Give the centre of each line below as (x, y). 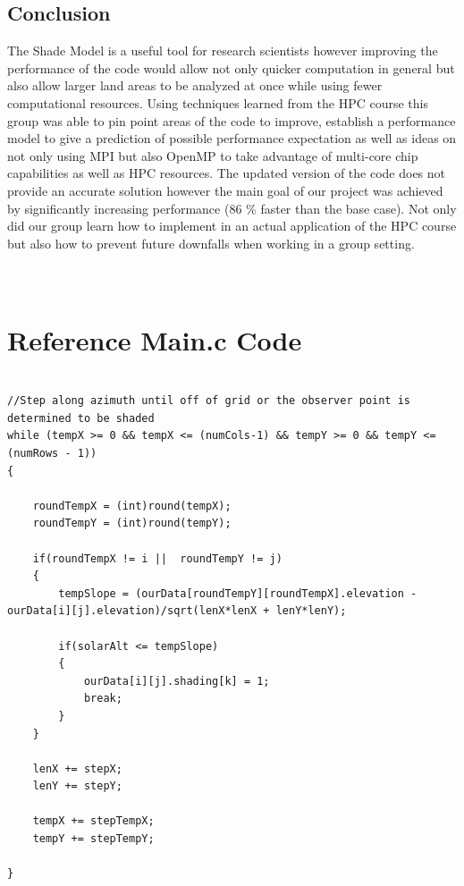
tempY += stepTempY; (93, 839)
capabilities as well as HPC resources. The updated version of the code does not (227, 173)
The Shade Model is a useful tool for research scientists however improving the (223, 51)
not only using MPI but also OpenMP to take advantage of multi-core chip (213, 155)
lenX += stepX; (77, 768)
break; (103, 699)
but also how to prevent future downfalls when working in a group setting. (211, 243)
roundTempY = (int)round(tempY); (132, 523)
